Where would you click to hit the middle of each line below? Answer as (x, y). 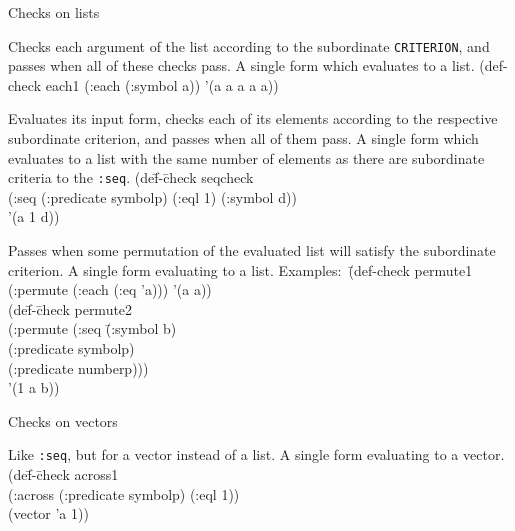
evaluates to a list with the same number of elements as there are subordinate (246, 157)
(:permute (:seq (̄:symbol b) (92, 328)
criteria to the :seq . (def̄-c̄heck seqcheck (131, 177)
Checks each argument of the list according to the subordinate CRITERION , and (249, 45)
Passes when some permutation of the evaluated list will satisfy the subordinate (252, 250)
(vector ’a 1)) (48, 513)
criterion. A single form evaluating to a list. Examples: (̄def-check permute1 (240, 269)
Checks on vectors (63, 420)
